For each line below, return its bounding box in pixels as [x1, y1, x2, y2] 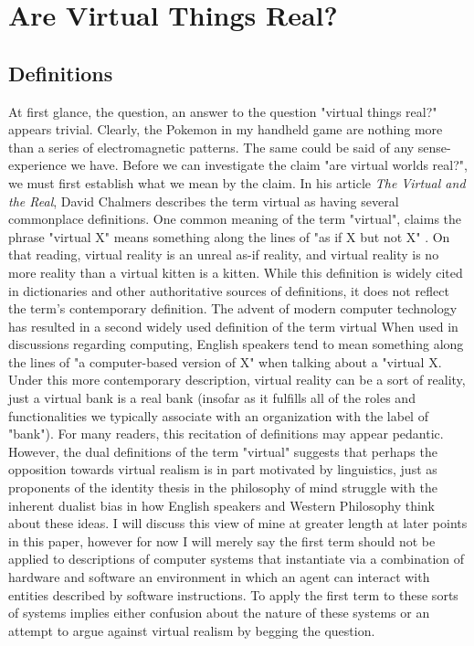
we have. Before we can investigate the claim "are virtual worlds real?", [70, 155, 468, 175]
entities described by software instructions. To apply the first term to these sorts [8, 585, 458, 604]
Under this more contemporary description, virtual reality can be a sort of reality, [8, 370, 466, 389]
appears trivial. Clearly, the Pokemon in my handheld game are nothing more [8, 120, 443, 139]
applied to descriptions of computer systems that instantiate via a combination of [8, 549, 465, 568]
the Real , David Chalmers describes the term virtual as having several [8, 191, 399, 210]
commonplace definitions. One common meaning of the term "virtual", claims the [8, 209, 462, 228]
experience [8, 155, 67, 175]
